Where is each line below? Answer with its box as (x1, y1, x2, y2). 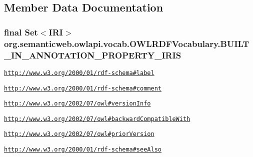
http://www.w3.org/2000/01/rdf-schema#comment (4, 84, 161, 92)
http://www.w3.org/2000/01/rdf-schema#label (4, 69, 154, 76)
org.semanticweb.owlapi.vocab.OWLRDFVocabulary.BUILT (4, 37, 249, 49)
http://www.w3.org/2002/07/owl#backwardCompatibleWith (4, 115, 190, 122)
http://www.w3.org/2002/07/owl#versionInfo (4, 100, 151, 107)
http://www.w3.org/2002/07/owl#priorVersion (4, 130, 154, 138)
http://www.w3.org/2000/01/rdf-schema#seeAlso (4, 146, 161, 153)
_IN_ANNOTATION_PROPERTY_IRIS (4, 48, 181, 61)
